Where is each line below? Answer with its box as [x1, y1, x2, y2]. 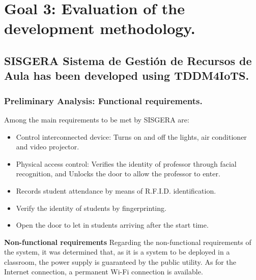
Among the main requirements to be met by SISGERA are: [4, 114, 189, 125]
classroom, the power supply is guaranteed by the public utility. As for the [4, 256, 236, 267]
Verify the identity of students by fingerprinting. [16, 202, 166, 213]
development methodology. [4, 18, 195, 39]
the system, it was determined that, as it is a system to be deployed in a [4, 246, 230, 257]
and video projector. [16, 141, 79, 152]
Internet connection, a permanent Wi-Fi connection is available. [4, 266, 203, 277]
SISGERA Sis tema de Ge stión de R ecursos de [4, 52, 252, 68]
